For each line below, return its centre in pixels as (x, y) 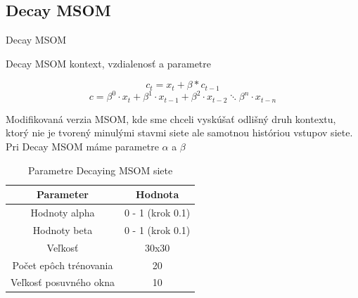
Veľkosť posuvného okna (63, 282)
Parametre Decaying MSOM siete (101, 170)
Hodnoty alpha (63, 213)
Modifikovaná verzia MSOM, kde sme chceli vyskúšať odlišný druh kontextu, (171, 118)
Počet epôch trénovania (63, 265)
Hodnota (158, 194)
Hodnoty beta (63, 229)
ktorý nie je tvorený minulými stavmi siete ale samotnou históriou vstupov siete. (179, 132)
